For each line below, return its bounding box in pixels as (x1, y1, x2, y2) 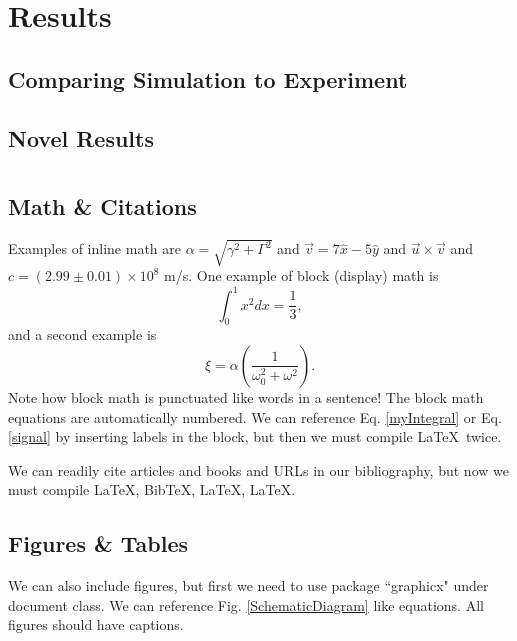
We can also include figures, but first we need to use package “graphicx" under (8, 575, 489, 596)
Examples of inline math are (8, 238, 181, 259)
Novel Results (8, 122, 154, 153)
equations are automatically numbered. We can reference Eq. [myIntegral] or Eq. (8, 406, 502, 427)
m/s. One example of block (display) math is (164, 265, 439, 286)
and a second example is (8, 324, 157, 345)
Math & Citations (8, 191, 197, 222)
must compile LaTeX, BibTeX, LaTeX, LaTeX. (8, 479, 296, 500)
